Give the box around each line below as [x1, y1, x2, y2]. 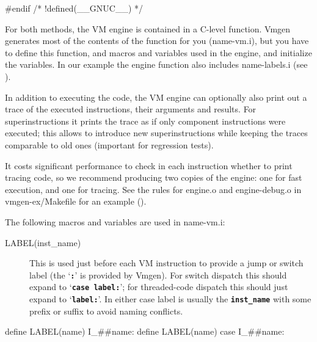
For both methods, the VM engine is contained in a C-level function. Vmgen [5, 22, 291, 35]
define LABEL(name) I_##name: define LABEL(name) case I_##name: [5, 325, 285, 338]
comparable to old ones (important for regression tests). [5, 138, 214, 151]
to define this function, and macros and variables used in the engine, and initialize [5, 46, 312, 59]
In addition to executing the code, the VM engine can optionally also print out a [5, 90, 307, 103]
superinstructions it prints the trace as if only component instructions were [5, 114, 286, 127]
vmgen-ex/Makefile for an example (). [5, 195, 147, 208]
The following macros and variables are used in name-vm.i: [5, 215, 225, 228]
